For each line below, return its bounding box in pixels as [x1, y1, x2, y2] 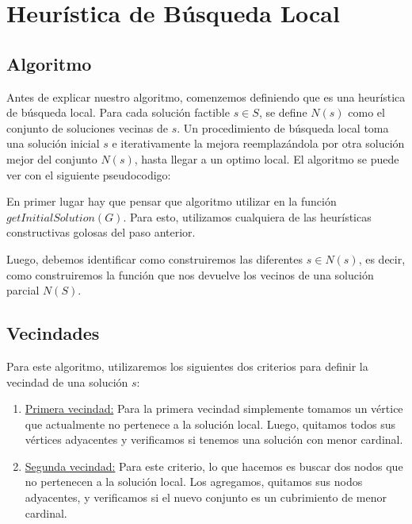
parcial [6, 282, 40, 299]
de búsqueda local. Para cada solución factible [6, 104, 230, 121]
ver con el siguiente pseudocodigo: [6, 166, 171, 183]
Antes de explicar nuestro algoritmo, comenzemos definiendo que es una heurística [6, 88, 406, 105]
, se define [258, 104, 307, 121]
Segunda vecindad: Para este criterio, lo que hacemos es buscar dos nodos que [25, 457, 403, 474]
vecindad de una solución [6, 373, 128, 390]
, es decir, [358, 250, 406, 267]
